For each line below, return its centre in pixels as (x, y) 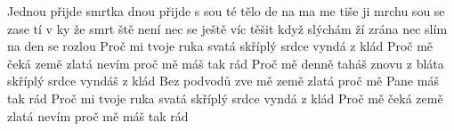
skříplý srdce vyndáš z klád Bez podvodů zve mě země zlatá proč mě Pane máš (223, 81)
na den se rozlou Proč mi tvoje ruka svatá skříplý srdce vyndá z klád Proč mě (220, 46)
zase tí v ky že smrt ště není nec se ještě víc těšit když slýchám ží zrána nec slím (227, 28)
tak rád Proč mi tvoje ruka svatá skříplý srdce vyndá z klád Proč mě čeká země (225, 98)
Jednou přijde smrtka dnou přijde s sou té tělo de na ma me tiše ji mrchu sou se (226, 11)
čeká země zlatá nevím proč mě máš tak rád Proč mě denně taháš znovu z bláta (226, 63)
